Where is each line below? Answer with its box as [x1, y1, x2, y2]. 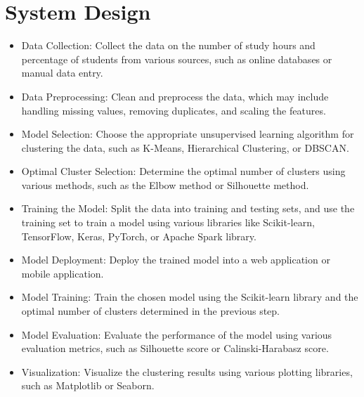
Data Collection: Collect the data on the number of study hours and [21, 38, 316, 53]
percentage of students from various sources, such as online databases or [21, 51, 332, 66]
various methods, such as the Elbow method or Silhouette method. [21, 177, 309, 192]
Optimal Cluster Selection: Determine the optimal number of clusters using [21, 164, 346, 178]
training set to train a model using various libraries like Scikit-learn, [21, 215, 315, 230]
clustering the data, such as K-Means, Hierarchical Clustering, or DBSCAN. [21, 140, 349, 155]
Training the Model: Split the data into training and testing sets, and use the [21, 201, 355, 216]
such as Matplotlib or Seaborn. [21, 378, 155, 393]
